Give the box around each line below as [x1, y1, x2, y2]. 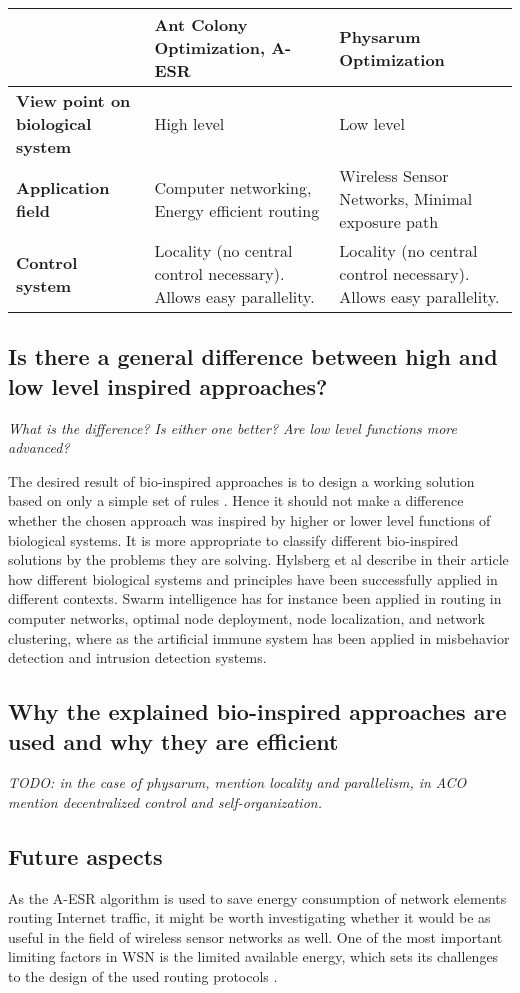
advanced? [8, 437, 70, 458]
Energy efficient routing [154, 198, 320, 222]
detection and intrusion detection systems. [8, 647, 267, 668]
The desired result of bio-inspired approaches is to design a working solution [8, 470, 475, 491]
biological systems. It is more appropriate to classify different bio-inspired [8, 529, 459, 550]
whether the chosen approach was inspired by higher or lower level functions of [8, 509, 491, 530]
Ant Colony [154, 13, 248, 36]
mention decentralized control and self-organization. [8, 791, 322, 812]
